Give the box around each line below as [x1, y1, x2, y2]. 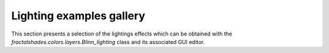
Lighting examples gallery [11, 9, 146, 22]
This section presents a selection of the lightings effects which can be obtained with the [11, 30, 233, 37]
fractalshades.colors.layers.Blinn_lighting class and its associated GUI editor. [11, 38, 205, 45]
